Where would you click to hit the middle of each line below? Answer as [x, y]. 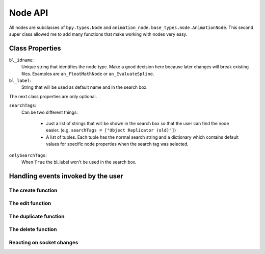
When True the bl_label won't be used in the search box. [79, 162]
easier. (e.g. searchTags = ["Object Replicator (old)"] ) [111, 130]
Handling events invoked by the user [66, 176]
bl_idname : [21, 60]
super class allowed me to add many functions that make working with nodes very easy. [98, 34]
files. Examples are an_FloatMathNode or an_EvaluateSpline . [88, 74]
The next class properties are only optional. [53, 96]
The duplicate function [37, 216]
